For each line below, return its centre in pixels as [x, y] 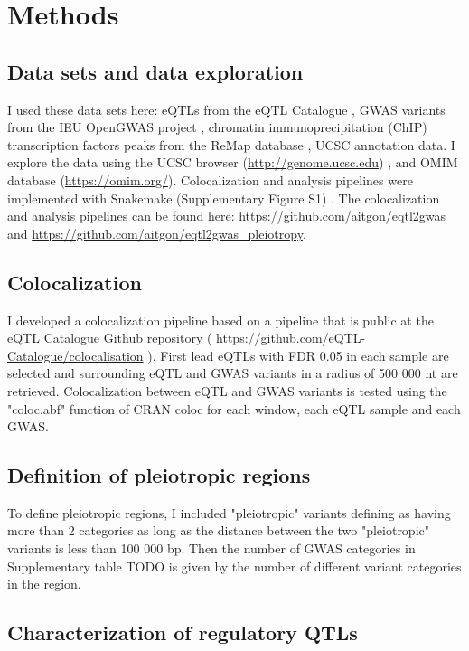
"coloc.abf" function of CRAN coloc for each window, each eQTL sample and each [234, 408]
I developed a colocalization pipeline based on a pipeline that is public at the [220, 320]
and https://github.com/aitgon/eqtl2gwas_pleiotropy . [157, 233]
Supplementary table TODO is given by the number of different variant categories [234, 566]
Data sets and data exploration [155, 71]
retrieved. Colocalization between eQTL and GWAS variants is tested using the [227, 390]
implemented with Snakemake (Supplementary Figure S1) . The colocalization [224, 198]
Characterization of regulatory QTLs [183, 632]
